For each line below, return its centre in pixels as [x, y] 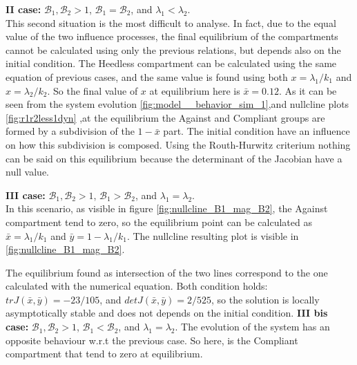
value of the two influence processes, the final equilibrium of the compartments [172, 36]
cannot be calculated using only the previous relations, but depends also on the [173, 49]
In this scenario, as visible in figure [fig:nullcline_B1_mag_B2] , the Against [167, 208]
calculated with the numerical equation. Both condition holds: [137, 286]
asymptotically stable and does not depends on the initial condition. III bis [167, 313]
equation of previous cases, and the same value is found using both [147, 76]
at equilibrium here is [195, 90]
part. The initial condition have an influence [257, 131]
